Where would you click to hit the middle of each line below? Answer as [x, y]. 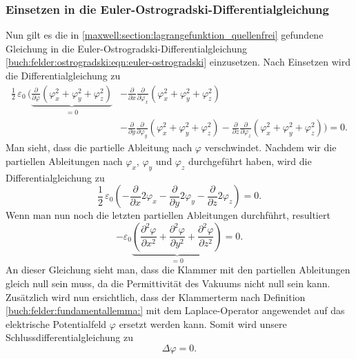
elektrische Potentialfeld [56, 323]
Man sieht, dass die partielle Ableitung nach [99, 147]
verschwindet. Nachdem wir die [270, 147]
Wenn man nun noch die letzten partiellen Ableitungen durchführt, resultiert [168, 215]
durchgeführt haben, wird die [250, 161]
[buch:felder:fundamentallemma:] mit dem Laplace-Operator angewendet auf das [175, 310]
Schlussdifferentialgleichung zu [69, 337]
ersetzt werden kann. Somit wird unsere [203, 323]
